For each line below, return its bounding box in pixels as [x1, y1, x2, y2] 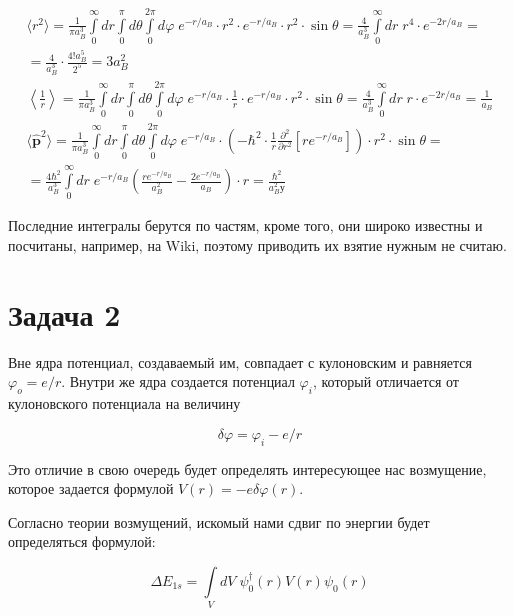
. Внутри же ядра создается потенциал [61, 371, 295, 392]
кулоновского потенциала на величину [8, 393, 241, 414]
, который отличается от [312, 371, 459, 392]
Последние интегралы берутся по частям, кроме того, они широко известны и [8, 215, 483, 236]
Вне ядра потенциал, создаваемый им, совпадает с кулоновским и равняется [8, 351, 472, 372]
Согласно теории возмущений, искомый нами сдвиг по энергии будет [8, 511, 430, 532]
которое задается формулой [8, 478, 174, 499]
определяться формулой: [8, 531, 156, 552]
